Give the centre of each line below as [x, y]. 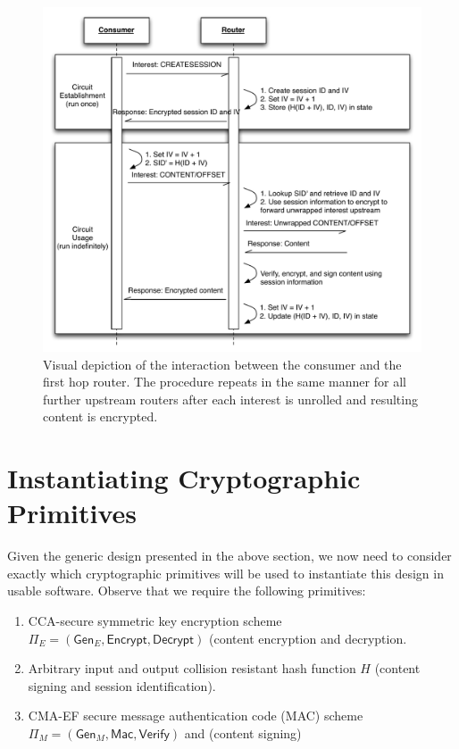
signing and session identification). [122, 685]
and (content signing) [243, 732]
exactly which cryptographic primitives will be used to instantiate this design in [225, 573]
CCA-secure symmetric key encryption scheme [155, 620]
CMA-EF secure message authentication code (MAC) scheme [196, 716]
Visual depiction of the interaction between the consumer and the [222, 364]
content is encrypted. [100, 416]
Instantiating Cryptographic [184, 478]
